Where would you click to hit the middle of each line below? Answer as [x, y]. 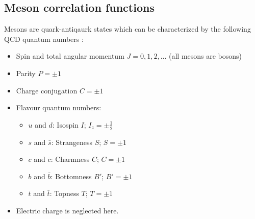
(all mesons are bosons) [206, 56]
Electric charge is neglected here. [67, 210]
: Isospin [65, 124]
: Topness [64, 193]
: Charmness [70, 159]
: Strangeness [72, 142]
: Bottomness [71, 176]
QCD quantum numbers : [44, 39]
